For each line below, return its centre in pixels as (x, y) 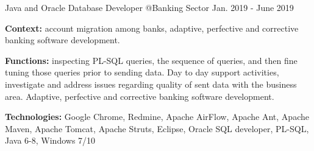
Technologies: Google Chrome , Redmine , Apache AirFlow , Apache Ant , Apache (157, 117)
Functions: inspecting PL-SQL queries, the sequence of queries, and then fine (151, 60)
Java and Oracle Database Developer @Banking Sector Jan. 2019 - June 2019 (149, 7)
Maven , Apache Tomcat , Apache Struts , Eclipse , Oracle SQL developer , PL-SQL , (157, 128)
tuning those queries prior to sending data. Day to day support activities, (142, 72)
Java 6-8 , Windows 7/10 (50, 140)
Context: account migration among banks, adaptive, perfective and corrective (152, 28)
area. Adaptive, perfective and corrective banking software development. (140, 96)
